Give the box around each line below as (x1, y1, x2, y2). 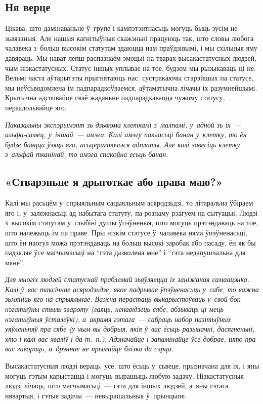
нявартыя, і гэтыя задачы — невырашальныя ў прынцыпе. (5, 390, 187, 400)
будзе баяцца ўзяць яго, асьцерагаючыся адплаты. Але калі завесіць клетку (5, 139, 240, 149)
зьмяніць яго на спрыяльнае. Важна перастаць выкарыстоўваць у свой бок (5, 294, 241, 304)
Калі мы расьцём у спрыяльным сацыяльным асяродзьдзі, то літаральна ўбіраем (5, 197, 253, 208)
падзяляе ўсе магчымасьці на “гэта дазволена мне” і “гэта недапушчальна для (5, 247, 246, 258)
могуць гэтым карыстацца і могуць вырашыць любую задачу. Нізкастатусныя (5, 370, 244, 381)
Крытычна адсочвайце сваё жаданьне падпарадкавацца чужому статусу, (5, 92, 225, 103)
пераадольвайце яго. (5, 102, 67, 112)
